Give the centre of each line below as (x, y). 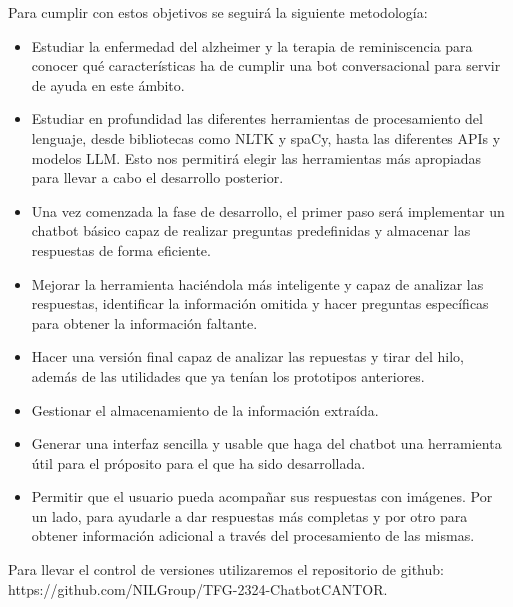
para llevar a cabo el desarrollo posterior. (157, 177)
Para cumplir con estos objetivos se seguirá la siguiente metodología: (218, 12)
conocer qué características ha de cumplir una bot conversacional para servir (266, 65)
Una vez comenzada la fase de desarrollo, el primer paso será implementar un (268, 210)
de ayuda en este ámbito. (108, 84)
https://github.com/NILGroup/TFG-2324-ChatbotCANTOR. (198, 588)
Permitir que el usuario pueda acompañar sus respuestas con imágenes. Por (262, 496)
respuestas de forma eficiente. (121, 249)
